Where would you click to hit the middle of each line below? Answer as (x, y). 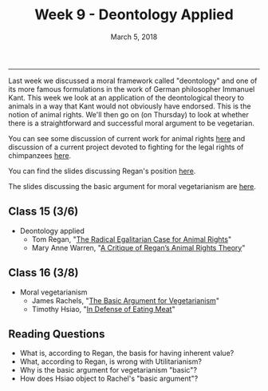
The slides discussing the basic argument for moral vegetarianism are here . (132, 186)
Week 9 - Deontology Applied (134, 15)
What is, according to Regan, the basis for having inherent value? (127, 353)
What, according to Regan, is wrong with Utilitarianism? (110, 361)
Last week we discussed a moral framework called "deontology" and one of (133, 81)
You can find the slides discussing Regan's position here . (102, 171)
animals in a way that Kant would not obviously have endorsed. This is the (130, 106)
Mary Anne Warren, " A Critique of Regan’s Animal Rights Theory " (138, 247)
